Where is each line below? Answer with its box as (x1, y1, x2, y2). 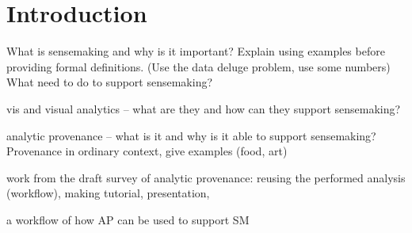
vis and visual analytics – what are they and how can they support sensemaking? (6, 100, 401, 116)
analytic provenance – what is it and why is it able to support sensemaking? (6, 127, 376, 143)
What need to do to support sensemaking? (6, 74, 213, 90)
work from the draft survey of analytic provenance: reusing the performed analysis (6, 169, 406, 185)
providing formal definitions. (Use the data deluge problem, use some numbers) (6, 58, 391, 74)
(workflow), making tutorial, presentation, (6, 185, 210, 201)
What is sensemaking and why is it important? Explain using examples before (6, 43, 385, 59)
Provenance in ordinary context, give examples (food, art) (6, 143, 288, 159)
